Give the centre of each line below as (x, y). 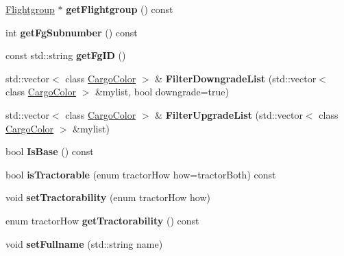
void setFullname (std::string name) (84, 243)
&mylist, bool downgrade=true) (162, 92)
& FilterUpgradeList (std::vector (229, 114)
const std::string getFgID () (66, 55)
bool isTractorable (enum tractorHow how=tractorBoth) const (141, 174)
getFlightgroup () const (120, 9)
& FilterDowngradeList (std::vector (236, 78)
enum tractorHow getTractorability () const (102, 220)
